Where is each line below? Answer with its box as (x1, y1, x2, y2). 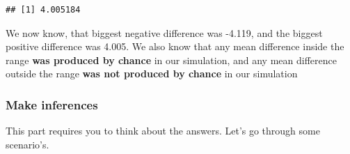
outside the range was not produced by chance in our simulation (6, 66, 298, 81)
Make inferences (6, 95, 98, 113)
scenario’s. (6, 137, 49, 151)
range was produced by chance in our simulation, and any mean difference (6, 52, 337, 67)
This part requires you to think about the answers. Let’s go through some (6, 123, 320, 138)
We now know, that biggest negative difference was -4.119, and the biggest (6, 25, 323, 40)
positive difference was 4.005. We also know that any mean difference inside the (6, 39, 344, 54)
